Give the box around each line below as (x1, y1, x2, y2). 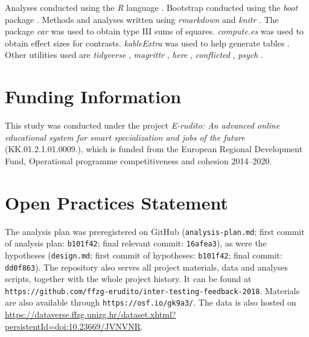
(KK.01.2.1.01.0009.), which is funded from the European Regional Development (5, 143, 303, 155)
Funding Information (5, 84, 182, 109)
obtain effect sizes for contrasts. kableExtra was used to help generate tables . (5, 36, 290, 49)
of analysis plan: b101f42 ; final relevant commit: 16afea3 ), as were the (5, 237, 267, 249)
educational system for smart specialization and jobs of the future (5, 130, 245, 143)
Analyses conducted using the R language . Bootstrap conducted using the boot (5, 1, 298, 13)
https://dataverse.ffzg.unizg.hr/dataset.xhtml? (5, 308, 176, 321)
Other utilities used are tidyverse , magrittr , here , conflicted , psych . (5, 48, 264, 61)
